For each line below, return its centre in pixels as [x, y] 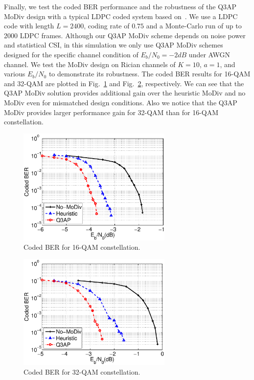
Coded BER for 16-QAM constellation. [82, 247]
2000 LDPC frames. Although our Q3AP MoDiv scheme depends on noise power [125, 35]
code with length [29, 26]
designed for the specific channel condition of [71, 54]
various [15, 74]
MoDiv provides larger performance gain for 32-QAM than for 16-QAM [111, 112]
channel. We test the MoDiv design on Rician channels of [90, 64]
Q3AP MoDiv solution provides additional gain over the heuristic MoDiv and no [125, 93]
